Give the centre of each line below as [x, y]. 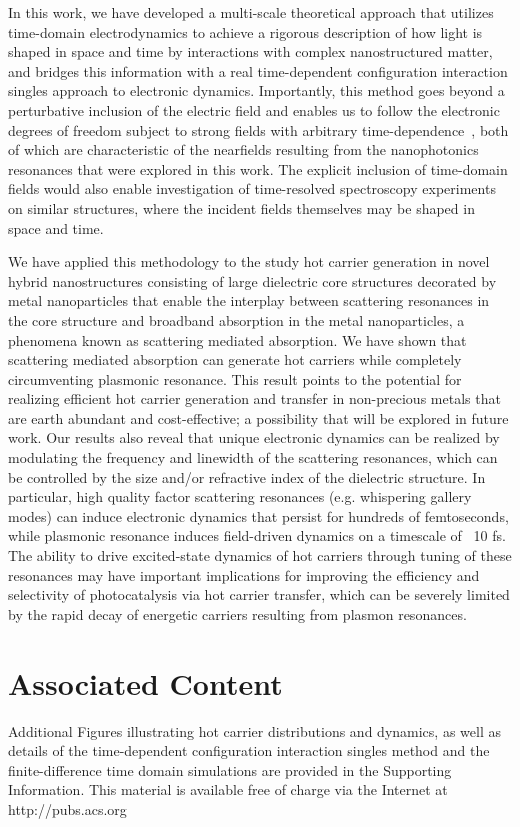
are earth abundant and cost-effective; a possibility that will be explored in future [258, 417]
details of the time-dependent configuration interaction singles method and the [249, 750]
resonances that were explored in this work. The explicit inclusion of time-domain [258, 168]
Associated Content [145, 682]
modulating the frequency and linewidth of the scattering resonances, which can [253, 457]
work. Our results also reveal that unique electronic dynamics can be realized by [254, 437]
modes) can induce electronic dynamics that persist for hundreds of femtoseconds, [258, 515]
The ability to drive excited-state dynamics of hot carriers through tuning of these [260, 555]
